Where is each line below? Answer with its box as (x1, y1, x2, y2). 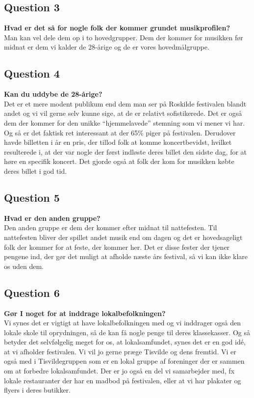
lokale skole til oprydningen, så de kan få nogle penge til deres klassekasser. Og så (4, 327, 250, 337)
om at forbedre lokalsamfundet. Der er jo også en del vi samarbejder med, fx (4, 366, 235, 376)
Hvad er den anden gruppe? (4, 212, 101, 223)
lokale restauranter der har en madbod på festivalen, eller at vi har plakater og (4, 375, 241, 385)
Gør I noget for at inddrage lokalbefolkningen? (4, 308, 166, 318)
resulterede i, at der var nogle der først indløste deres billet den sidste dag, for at (4, 146, 247, 157)
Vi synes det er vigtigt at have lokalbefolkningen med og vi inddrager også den (4, 318, 241, 328)
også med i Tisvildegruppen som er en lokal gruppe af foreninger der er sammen (4, 356, 245, 366)
